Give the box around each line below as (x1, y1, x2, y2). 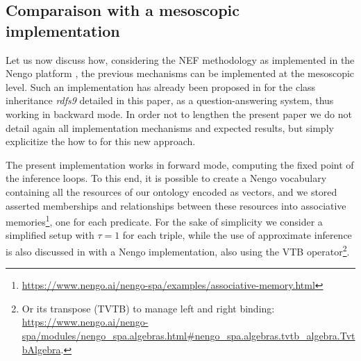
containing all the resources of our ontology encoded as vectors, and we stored (6, 184, 337, 199)
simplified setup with (6, 228, 94, 242)
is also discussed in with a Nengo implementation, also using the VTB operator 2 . (6, 242, 350, 258)
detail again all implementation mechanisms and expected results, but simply (6, 120, 334, 135)
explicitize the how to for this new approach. (6, 134, 196, 149)
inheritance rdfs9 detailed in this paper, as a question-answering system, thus (6, 93, 334, 108)
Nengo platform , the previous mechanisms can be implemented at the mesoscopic (6, 66, 355, 81)
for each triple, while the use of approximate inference (122, 228, 352, 242)
